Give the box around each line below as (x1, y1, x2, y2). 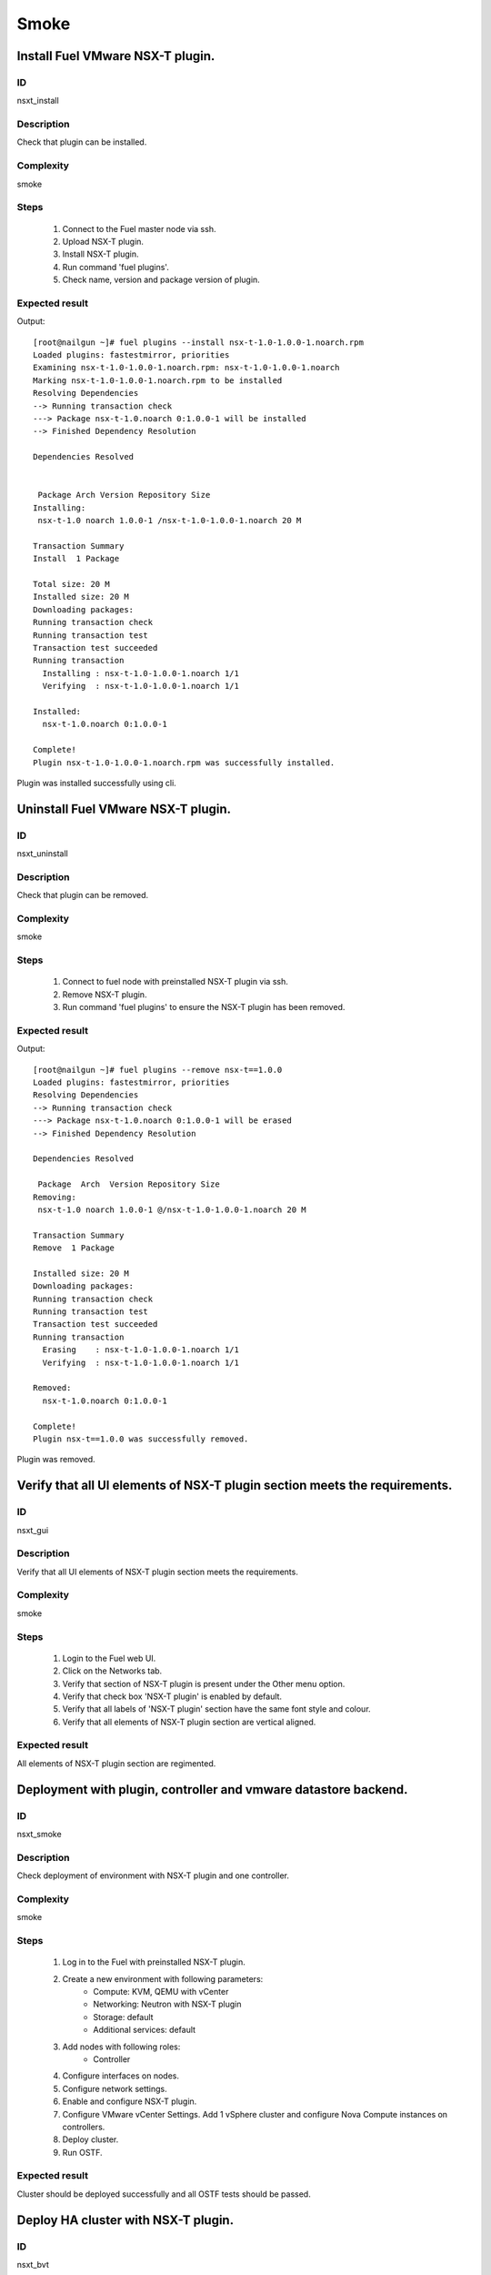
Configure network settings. (62, 2083, 167, 2094)
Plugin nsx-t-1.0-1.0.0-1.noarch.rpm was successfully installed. (33, 757, 336, 768)
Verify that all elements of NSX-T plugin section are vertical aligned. (62, 1716, 316, 1727)
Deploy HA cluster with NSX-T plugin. (16, 2212, 235, 2228)
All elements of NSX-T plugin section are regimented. (16, 1757, 216, 1769)
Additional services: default (93, 2025, 195, 2036)
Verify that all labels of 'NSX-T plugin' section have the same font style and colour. (62, 1704, 372, 1714)
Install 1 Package (33, 553, 120, 564)
